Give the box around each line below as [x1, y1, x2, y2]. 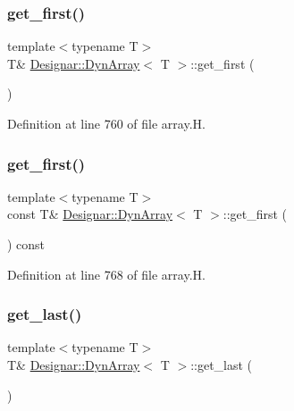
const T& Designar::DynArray [7, 205, 173, 223]
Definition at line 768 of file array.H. [7, 264, 206, 283]
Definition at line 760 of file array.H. [7, 114, 206, 132]
